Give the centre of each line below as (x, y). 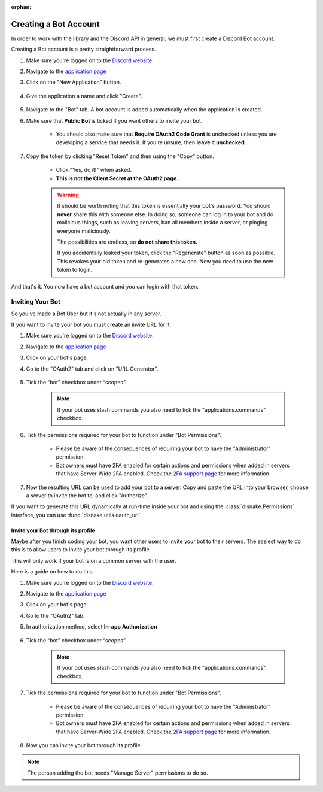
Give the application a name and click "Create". (84, 96)
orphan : (21, 7)
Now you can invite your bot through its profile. (84, 745)
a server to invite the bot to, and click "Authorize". (87, 495)
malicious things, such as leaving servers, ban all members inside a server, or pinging (162, 223)
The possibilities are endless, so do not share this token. (127, 242)
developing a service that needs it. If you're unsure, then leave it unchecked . (151, 142)
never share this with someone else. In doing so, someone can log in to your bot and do (165, 214)
